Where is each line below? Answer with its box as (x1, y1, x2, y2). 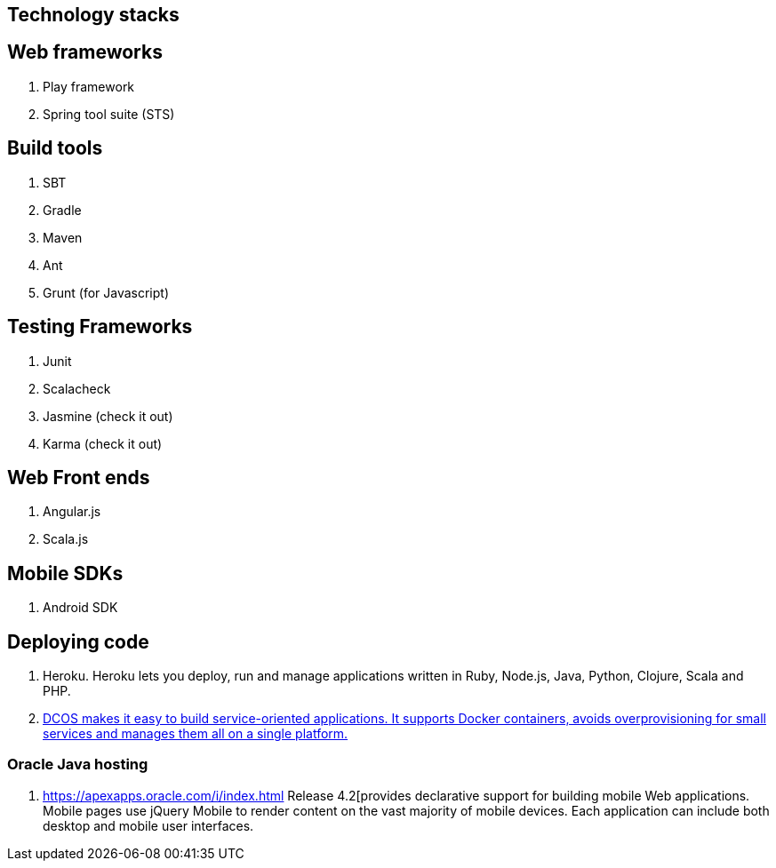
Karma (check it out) (43, 435, 163, 451)
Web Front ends (7, 466, 150, 489)
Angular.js (43, 504, 101, 520)
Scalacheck (43, 380, 111, 396)
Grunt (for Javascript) (43, 284, 170, 300)
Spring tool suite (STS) (43, 106, 175, 122)
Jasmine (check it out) (43, 408, 173, 424)
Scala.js (43, 531, 89, 547)
